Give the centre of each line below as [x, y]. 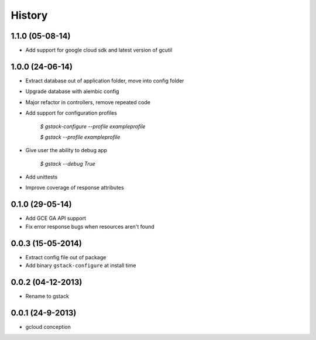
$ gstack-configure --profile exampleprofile [93, 126]
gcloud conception [48, 327]
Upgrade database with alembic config [72, 91]
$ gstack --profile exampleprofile [80, 137]
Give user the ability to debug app [66, 150]
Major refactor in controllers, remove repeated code [88, 102]
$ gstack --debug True [68, 163]
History [29, 15]
